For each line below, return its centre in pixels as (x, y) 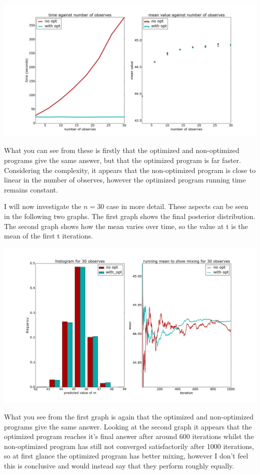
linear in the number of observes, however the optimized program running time (125, 180)
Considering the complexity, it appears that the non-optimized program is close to (130, 170)
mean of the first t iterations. (48, 236)
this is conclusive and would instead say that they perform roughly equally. (119, 465)
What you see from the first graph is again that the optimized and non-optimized (129, 416)
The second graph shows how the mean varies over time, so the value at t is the (126, 226)
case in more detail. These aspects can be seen (177, 206)
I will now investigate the (43, 206)
